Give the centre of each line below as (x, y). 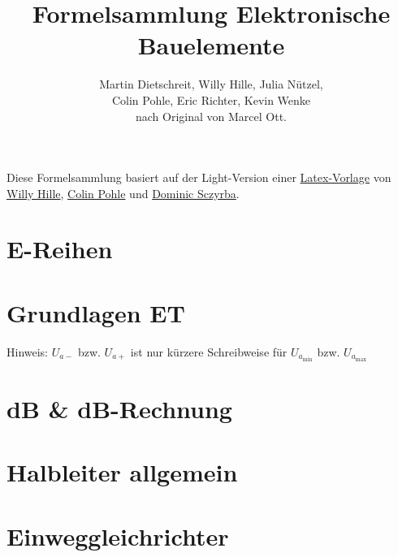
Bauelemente (211, 45)
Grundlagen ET (96, 312)
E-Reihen (60, 249)
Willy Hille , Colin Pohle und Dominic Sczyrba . (123, 193)
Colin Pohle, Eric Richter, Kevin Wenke (211, 99)
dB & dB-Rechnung (119, 409)
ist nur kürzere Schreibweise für (209, 351)
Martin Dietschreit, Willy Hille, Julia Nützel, (211, 84)
